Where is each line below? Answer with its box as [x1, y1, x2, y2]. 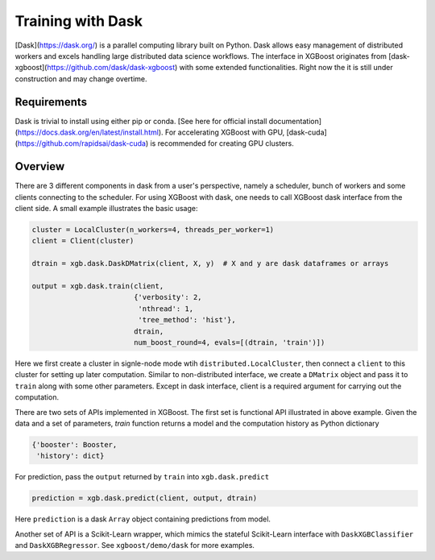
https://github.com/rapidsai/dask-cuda [17, 139, 147, 148]
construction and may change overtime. [14, 73, 148, 84]
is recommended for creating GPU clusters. [150, 139, 294, 148]
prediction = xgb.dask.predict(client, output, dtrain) [31, 494, 258, 503]
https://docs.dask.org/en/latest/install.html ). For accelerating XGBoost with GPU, [17, 127, 285, 137]
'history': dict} [36, 451, 105, 461]
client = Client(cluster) [31, 236, 135, 246]
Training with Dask [14, 12, 143, 30]
